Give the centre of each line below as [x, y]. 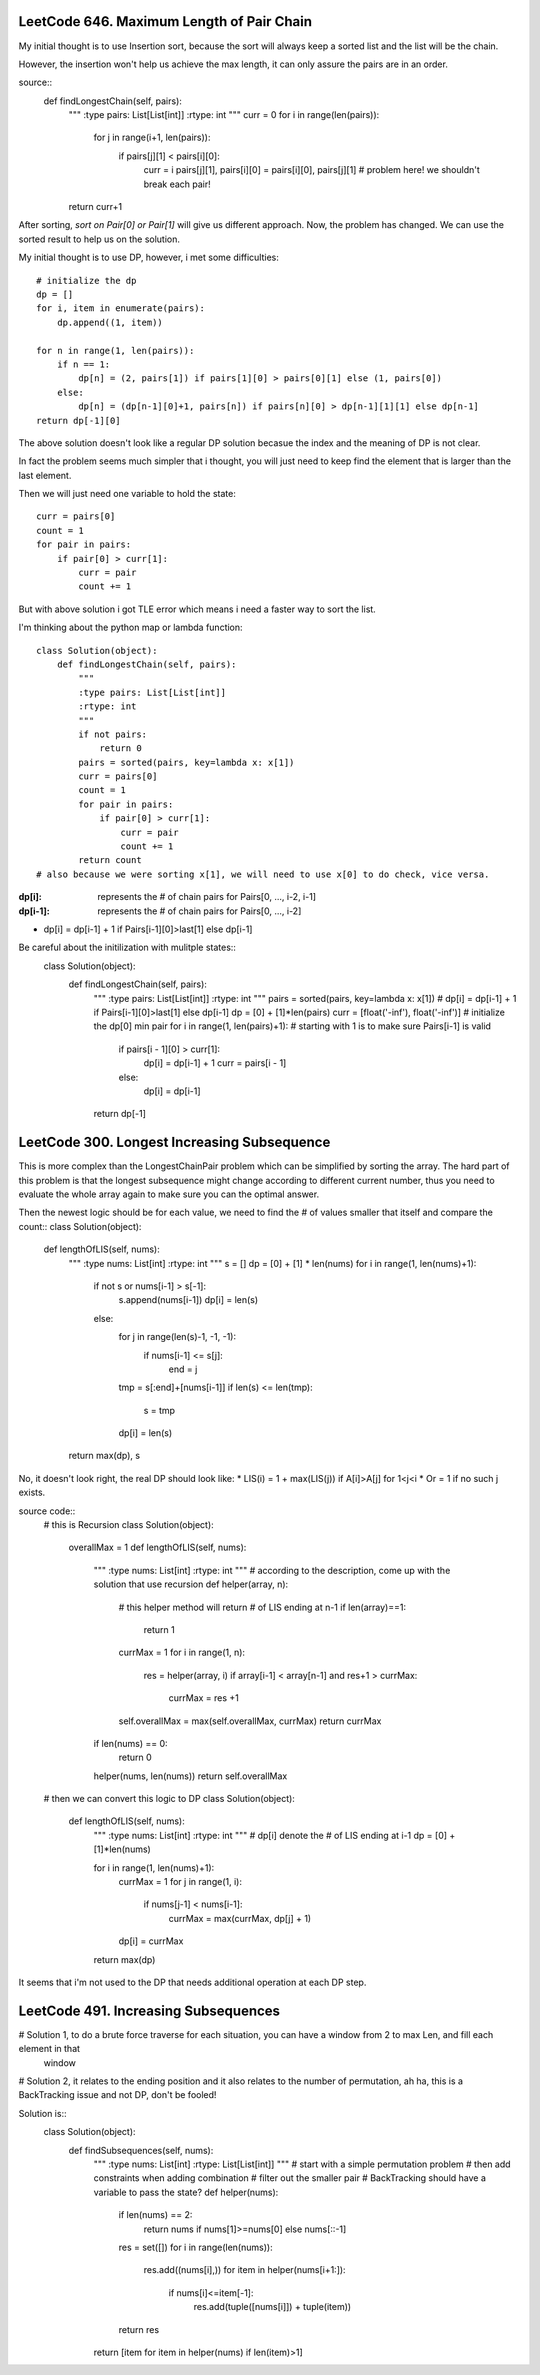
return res [139, 2329]
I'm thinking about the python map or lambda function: [131, 627]
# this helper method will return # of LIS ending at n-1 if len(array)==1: [262, 1607]
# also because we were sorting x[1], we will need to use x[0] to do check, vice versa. [263, 874]
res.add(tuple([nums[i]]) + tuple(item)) [272, 2307]
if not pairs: [113, 734]
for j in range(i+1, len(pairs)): [152, 137]
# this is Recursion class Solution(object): [128, 1525]
